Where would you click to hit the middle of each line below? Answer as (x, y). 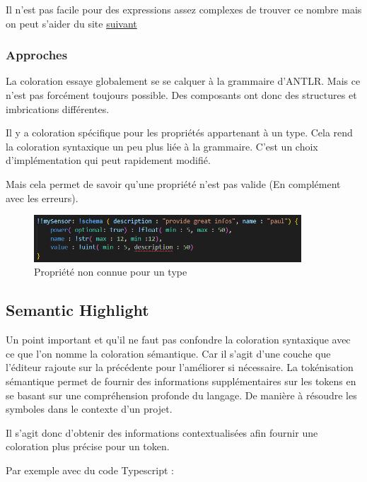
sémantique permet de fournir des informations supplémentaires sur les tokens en (181, 381)
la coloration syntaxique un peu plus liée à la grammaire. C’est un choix (162, 146)
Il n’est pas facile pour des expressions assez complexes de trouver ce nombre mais (184, 9)
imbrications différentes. (58, 108)
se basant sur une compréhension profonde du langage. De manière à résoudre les (181, 395)
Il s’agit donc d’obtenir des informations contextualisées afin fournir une (162, 432)
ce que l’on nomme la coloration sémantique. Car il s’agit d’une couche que (168, 353)
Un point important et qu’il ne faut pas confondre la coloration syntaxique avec (178, 340)
